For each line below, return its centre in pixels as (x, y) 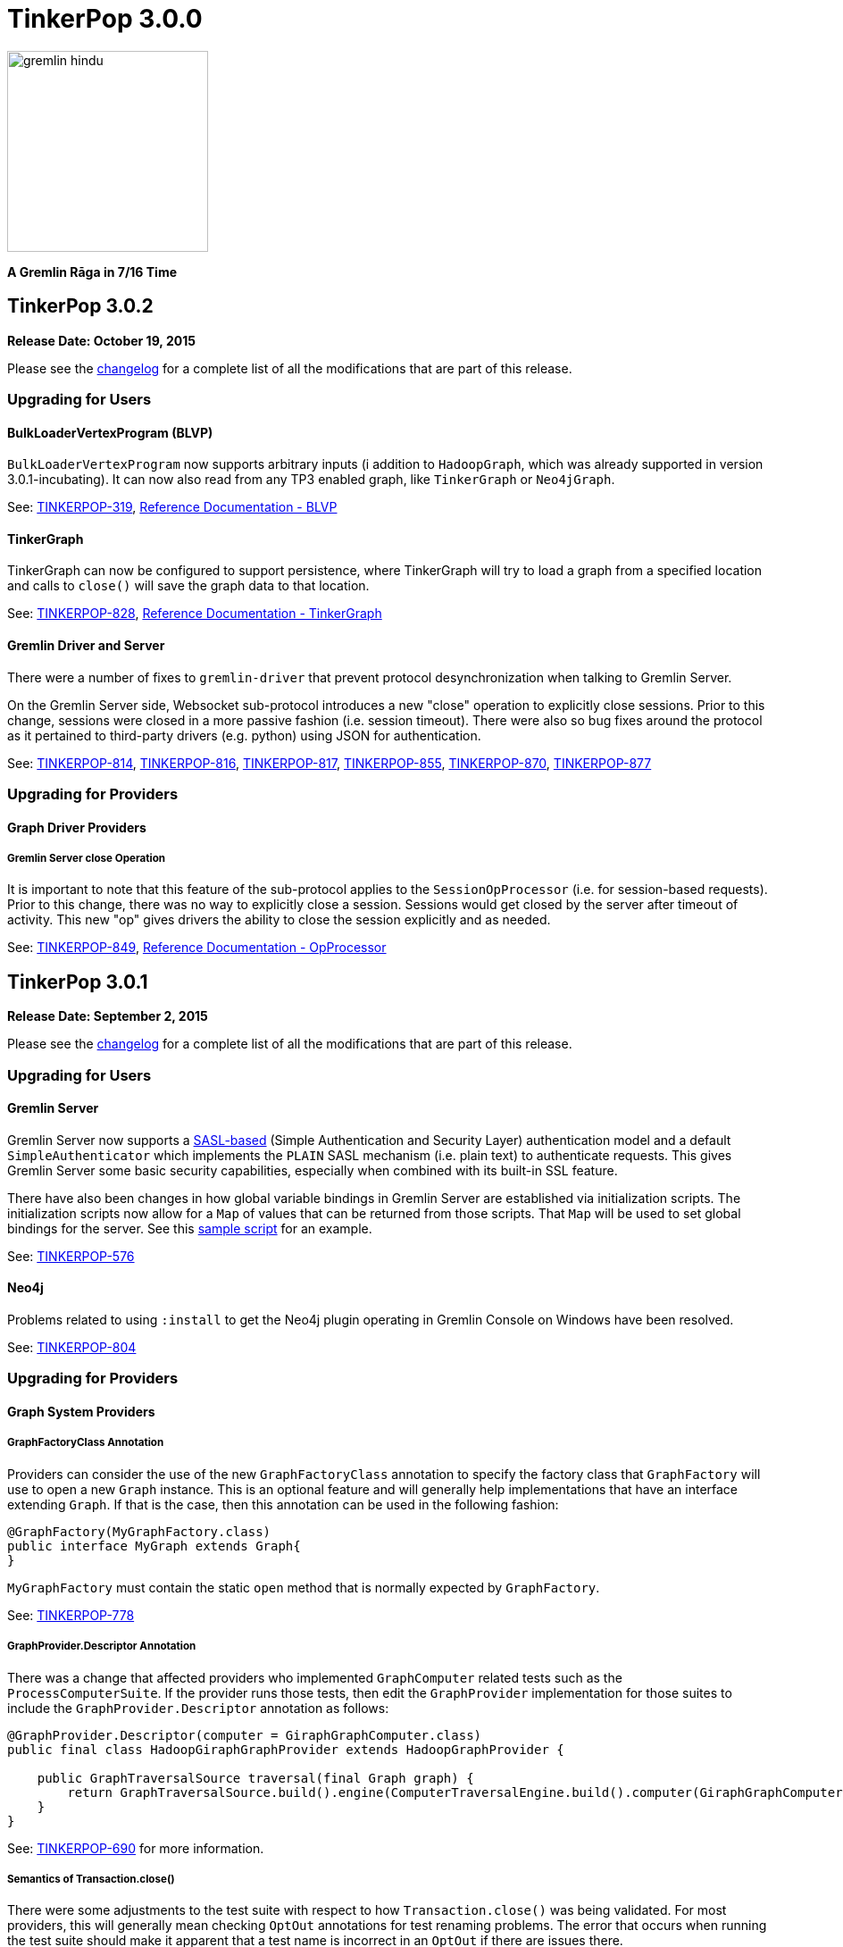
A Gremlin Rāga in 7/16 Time (92, 272)
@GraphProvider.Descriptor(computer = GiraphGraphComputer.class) (245, 1735)
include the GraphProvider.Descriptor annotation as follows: (198, 1708)
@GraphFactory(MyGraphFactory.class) (139, 1531)
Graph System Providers (81, 1412)
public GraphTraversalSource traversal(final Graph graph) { (255, 1778)
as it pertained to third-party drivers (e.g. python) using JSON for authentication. (244, 735)
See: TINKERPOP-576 (71, 1256)
